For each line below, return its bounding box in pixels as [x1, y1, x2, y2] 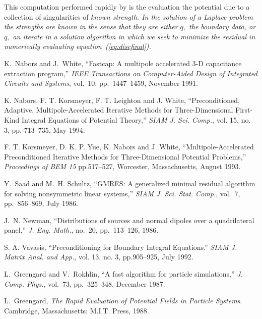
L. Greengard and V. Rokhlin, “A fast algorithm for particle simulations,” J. [4, 269, 243, 279]
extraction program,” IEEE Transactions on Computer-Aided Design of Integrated [4, 68, 257, 78]
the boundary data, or [189, 21, 256, 32]
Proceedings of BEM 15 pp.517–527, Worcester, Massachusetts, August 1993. [4, 161, 241, 172]
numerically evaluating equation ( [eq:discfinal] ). [4, 41, 151, 51]
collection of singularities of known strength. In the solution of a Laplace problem [4, 11, 253, 22]
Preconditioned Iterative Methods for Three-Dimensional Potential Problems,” [4, 151, 246, 162]
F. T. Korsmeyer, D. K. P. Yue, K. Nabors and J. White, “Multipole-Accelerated [4, 141, 254, 152]
